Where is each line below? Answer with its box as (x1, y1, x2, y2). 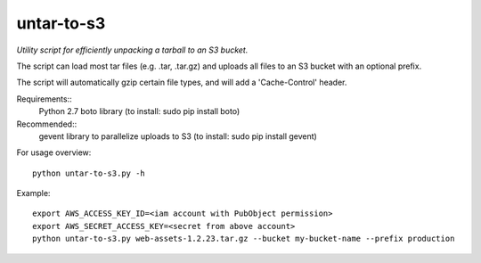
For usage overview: (16, 147, 92, 158)
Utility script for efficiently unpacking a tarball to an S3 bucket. (16, 45, 249, 55)
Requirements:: (16, 94, 73, 104)
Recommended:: (16, 119, 77, 129)
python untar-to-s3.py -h (32, 168, 146, 178)
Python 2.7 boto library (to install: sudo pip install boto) (38, 106, 240, 117)
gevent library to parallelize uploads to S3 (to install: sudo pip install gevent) (38, 130, 318, 142)
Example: (16, 188, 51, 199)
